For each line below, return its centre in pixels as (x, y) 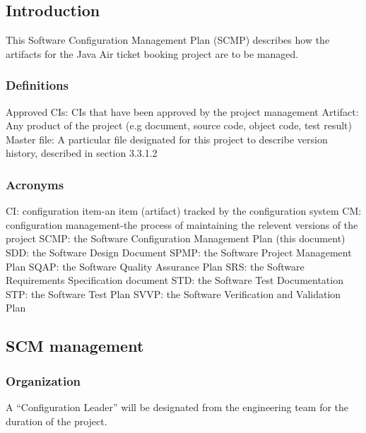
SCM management (75, 346)
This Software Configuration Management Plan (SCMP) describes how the (168, 40)
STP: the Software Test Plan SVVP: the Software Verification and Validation (173, 293)
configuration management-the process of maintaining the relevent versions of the (182, 224)
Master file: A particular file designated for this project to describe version (167, 139)
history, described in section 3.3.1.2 (82, 153)
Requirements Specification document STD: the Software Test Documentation (175, 280)
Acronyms (35, 184)
